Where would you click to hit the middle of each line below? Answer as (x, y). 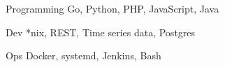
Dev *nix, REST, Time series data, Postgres (101, 32)
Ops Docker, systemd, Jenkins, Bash (84, 55)
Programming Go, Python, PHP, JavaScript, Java (112, 8)
